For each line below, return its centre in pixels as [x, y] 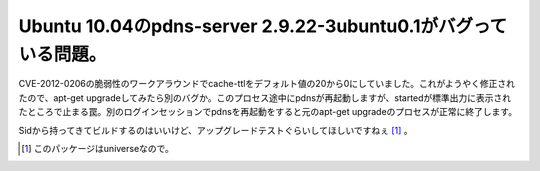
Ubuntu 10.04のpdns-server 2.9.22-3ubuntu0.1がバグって [263, 26]
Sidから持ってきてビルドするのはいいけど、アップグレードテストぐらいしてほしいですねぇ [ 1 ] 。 [216, 130]
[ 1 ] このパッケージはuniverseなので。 [98, 148]
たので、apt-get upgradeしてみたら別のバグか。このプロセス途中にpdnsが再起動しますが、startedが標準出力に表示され [265, 97]
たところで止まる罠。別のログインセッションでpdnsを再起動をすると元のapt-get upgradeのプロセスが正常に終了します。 [268, 112]
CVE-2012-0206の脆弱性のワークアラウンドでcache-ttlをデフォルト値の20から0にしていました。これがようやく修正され [266, 84]
